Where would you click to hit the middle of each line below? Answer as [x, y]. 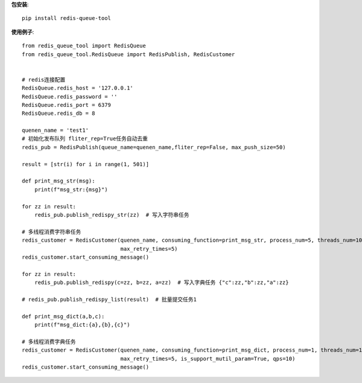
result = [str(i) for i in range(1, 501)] [86, 164]
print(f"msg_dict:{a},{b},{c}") [82, 325]
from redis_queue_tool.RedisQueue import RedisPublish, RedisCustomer [129, 54]
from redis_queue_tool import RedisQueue [84, 46]
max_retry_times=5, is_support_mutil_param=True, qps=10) [208, 359]
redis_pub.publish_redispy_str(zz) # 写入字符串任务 [112, 215]
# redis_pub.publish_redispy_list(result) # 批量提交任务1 [110, 299]
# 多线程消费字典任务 [49, 342]
